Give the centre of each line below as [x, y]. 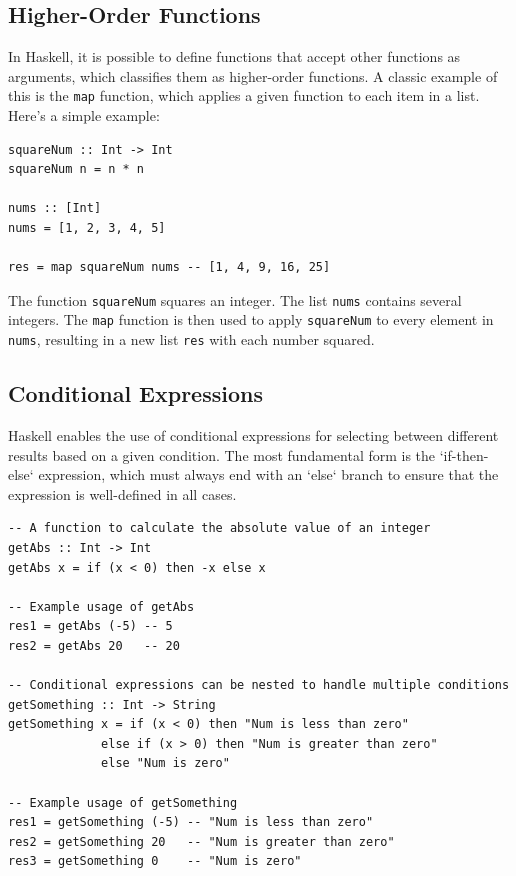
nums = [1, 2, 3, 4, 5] [87, 228]
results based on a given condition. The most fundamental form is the [222, 454]
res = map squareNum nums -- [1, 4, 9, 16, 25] [169, 267]
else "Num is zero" [165, 763]
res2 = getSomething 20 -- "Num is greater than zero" [201, 841]
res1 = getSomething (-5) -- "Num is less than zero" [191, 822]
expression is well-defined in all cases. [122, 493]
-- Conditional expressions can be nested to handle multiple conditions [259, 685]
